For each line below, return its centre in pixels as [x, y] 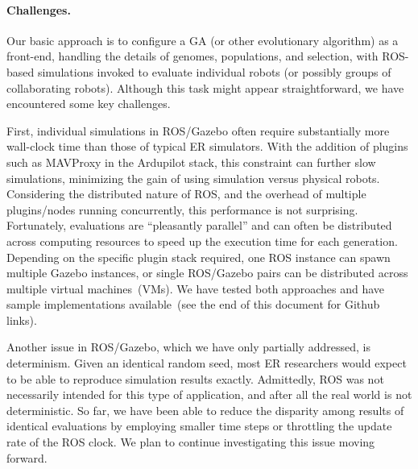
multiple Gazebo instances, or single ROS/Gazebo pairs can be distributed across [207, 273]
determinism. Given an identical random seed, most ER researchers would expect [207, 363]
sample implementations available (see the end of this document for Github [193, 304]
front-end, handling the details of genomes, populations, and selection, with [192, 56]
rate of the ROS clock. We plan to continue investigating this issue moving [191, 442]
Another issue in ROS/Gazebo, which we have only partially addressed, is [188, 347]
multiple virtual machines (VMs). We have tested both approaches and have [195, 288]
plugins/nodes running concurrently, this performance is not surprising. [182, 209]
